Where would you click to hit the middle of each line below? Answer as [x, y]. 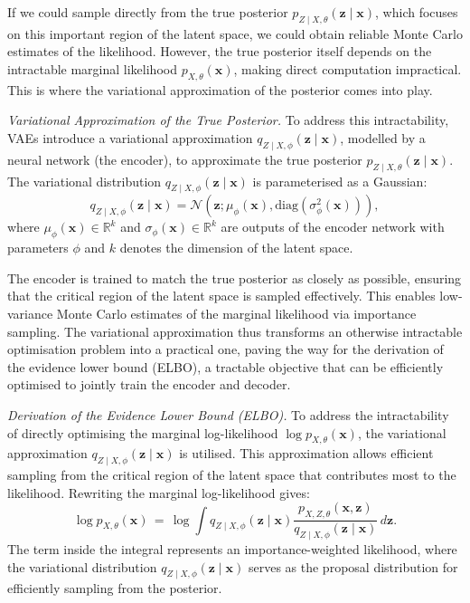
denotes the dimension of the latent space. [236, 248]
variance [30, 313]
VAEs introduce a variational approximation [130, 137]
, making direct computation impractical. [348, 68]
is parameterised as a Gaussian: [340, 181]
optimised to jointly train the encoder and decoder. [149, 384]
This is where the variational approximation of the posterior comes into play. [220, 89]
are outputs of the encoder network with [333, 227]
